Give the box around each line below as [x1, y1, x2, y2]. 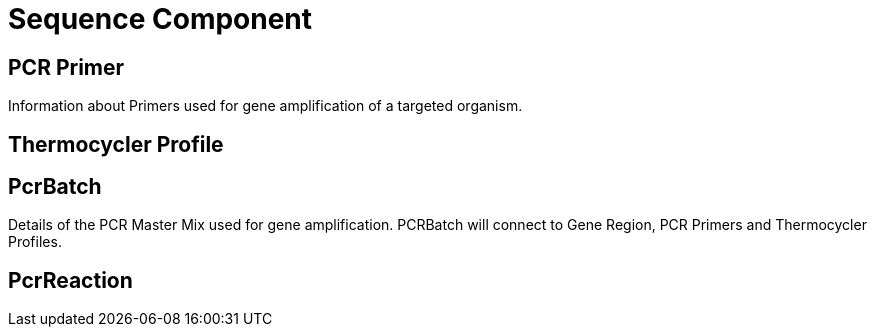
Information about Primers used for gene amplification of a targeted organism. [8, 97, 523, 115]
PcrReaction [8, 267, 133, 293]
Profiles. [8, 233, 62, 251]
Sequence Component [8, 2, 313, 36]
